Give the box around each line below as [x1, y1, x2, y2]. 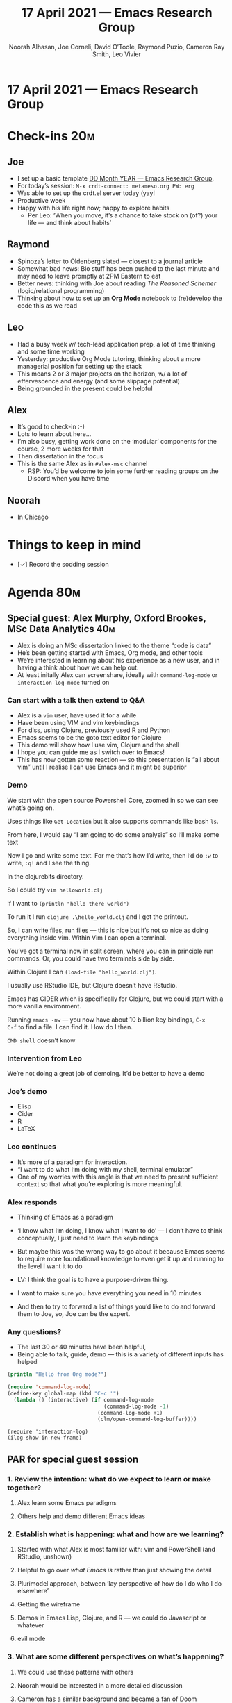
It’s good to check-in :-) [17, 422, 85, 431]
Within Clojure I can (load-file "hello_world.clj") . [7, 967, 158, 976]
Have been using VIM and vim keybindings [17, 719, 140, 727]
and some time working [17, 347, 85, 356]
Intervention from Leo [7, 1054, 82, 1063]
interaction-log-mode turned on [17, 679, 110, 687]
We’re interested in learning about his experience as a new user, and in [17, 656, 220, 665]
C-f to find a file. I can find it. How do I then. [7, 1022, 133, 1031]
